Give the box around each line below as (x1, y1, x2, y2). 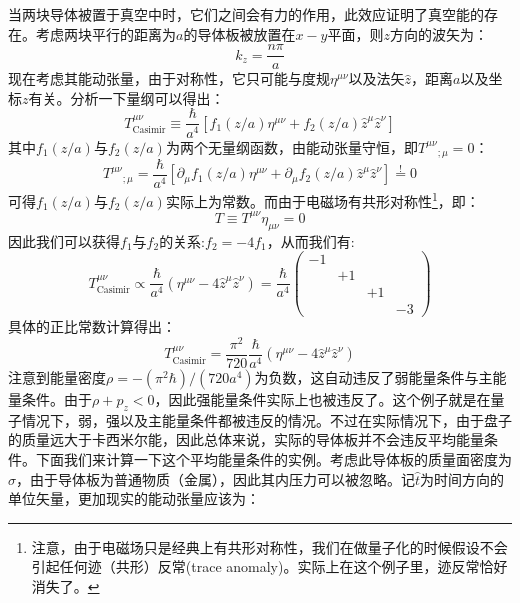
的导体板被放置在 (183, 23, 296, 44)
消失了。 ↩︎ (31, 576, 100, 597)
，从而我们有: (266, 230, 355, 251)
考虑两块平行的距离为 (35, 23, 176, 44)
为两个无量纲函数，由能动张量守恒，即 (165, 136, 418, 157)
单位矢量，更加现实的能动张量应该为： (8, 488, 260, 509)
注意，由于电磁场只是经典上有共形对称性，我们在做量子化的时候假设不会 (31, 536, 508, 557)
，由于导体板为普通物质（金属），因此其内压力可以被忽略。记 (16, 468, 415, 489)
